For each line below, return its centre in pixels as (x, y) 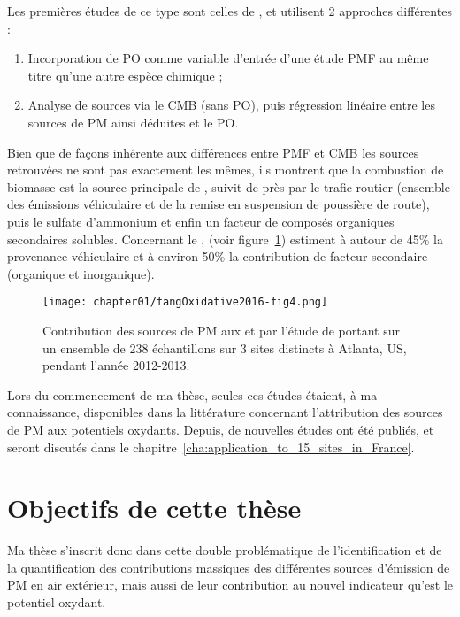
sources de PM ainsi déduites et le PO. (133, 122)
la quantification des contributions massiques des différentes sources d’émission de (229, 567)
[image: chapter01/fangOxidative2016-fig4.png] (185, 302)
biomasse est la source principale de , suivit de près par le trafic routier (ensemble (229, 186)
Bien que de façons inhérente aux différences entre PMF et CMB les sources (213, 152)
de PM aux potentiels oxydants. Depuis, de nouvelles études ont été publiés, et (221, 429)
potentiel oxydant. (57, 602)
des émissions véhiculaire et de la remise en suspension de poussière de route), (218, 204)
